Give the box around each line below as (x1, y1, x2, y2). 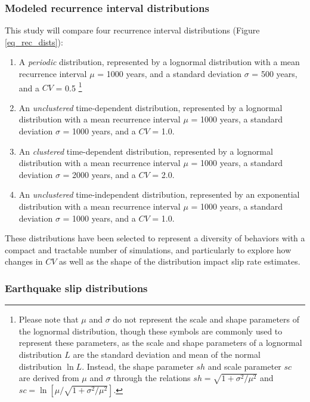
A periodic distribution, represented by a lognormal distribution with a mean (18, 56, 300, 68)
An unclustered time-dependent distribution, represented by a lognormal (18, 101, 283, 113)
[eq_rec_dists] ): (5, 35, 63, 48)
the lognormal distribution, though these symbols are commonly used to (18, 324, 283, 337)
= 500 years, (252, 67, 297, 79)
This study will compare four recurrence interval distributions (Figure (5, 24, 260, 36)
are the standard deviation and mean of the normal (73, 348, 261, 360)
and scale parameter (207, 360, 281, 372)
